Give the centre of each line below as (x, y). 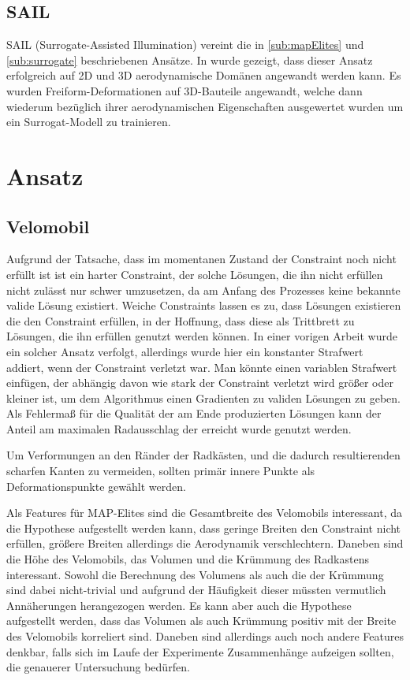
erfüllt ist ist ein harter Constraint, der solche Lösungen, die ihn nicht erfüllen (195, 274)
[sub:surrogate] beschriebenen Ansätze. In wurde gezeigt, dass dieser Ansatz (190, 59)
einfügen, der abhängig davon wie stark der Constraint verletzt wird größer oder (200, 383)
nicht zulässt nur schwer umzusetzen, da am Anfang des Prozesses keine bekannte (203, 290)
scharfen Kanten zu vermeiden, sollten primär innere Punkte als (161, 471)
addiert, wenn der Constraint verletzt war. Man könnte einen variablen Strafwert (202, 367)
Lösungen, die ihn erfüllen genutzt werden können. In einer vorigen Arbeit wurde (202, 336)
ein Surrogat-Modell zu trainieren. (89, 122)
